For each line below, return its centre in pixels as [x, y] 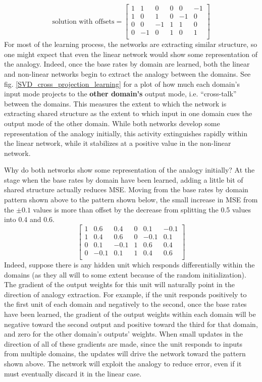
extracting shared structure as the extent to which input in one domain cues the [128, 113]
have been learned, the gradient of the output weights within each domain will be [130, 314]
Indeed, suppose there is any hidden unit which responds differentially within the [129, 264]
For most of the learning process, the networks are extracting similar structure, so [131, 44]
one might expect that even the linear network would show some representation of [131, 54]
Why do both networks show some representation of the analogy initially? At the [129, 170]
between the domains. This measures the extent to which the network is [115, 103]
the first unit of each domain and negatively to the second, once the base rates [125, 304]
